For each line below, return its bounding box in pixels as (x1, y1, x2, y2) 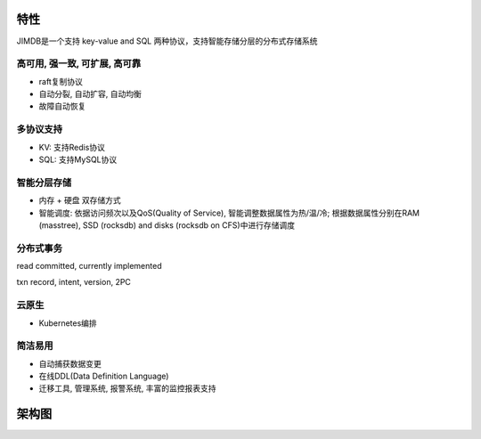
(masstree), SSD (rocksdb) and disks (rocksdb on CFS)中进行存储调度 (38, 219, 296, 231)
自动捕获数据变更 (38, 358, 102, 369)
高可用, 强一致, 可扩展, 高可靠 (16, 58, 142, 70)
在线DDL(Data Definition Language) (38, 370, 169, 382)
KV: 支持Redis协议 (38, 142, 106, 152)
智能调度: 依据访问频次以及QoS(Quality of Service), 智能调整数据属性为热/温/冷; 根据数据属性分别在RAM (38, 207, 420, 218)
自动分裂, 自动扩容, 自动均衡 (38, 89, 142, 100)
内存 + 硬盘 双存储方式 (38, 195, 122, 206)
